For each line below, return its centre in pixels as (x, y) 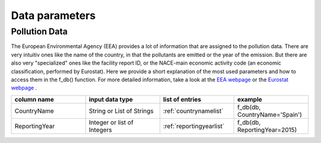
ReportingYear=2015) (267, 129)
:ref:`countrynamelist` (193, 111)
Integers (100, 129)
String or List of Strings (121, 111)
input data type (111, 99)
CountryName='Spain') (270, 115)
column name (34, 99)
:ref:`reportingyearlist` (194, 126)
